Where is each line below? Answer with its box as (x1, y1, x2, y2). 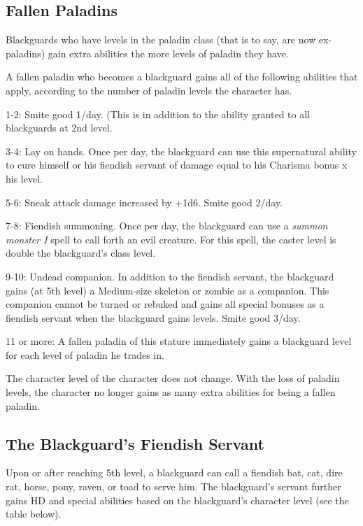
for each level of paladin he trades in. (6, 347, 164, 362)
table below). (6, 506, 62, 521)
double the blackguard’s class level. (6, 246, 156, 260)
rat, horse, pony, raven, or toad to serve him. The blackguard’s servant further (6, 479, 341, 494)
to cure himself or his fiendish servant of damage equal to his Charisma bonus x (6, 157, 348, 172)
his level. (6, 171, 43, 185)
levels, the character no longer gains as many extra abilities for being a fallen (6, 385, 336, 399)
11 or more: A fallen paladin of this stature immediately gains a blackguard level (6, 334, 352, 348)
